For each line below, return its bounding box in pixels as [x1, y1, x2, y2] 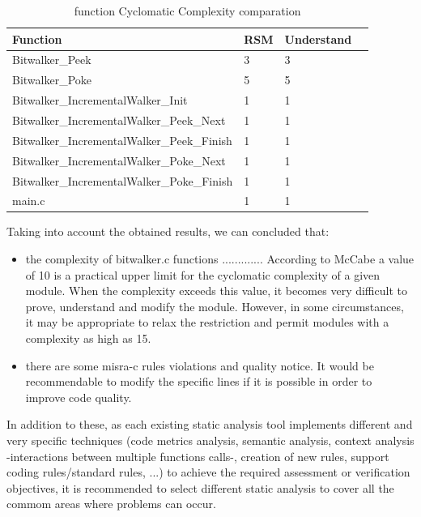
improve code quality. [25, 388, 132, 405]
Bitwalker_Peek [12, 51, 91, 68]
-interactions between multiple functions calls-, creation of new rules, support [6, 447, 389, 464]
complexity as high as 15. [25, 330, 151, 346]
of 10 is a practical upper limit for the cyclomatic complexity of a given [25, 266, 381, 283]
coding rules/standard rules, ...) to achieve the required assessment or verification [6, 464, 410, 481]
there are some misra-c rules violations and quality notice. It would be [25, 357, 374, 374]
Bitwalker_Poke [12, 71, 92, 88]
